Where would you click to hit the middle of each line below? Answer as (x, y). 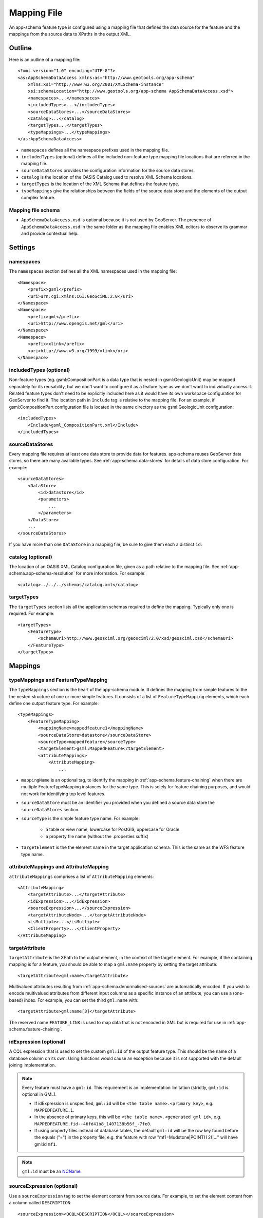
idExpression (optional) (37, 1042)
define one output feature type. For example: (54, 704)
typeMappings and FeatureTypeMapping (58, 680)
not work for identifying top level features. (63, 794)
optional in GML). (39, 1094)
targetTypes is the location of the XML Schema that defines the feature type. (100, 184)
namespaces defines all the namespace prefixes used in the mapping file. (95, 150)
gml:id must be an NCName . (52, 1171)
